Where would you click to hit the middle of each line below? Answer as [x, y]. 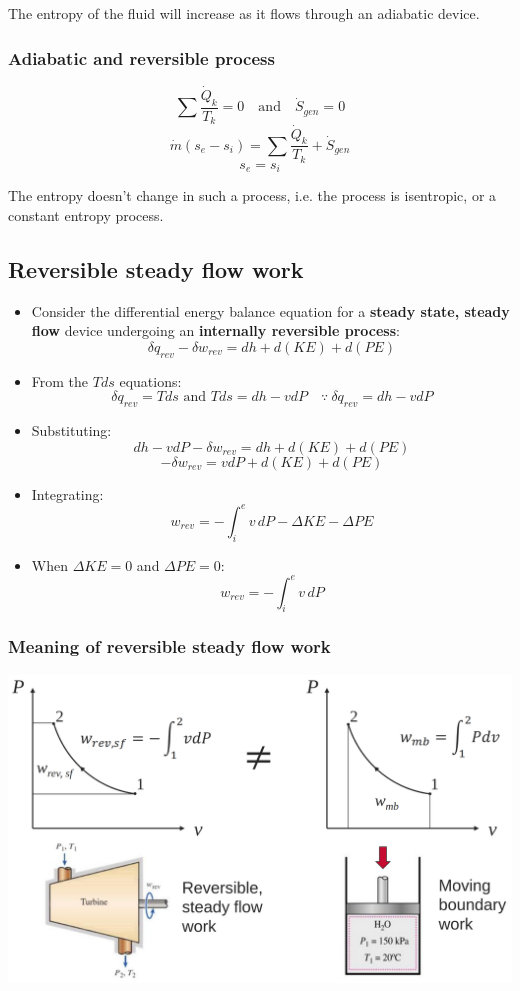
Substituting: [71, 430]
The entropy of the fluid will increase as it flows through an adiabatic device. [244, 13]
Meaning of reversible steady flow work [169, 646]
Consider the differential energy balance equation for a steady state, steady [270, 310]
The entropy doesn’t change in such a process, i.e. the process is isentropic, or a [252, 195]
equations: [150, 380]
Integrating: [67, 493]
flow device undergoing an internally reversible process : [215, 330]
